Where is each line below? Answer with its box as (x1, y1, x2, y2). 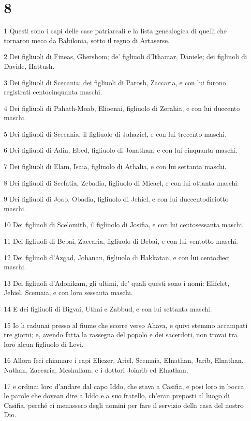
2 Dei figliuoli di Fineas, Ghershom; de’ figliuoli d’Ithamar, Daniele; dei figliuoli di (4, 51, 247, 62)
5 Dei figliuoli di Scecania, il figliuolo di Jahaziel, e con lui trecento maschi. (4, 128, 226, 139)
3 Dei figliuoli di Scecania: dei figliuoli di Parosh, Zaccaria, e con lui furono (4, 77, 226, 87)
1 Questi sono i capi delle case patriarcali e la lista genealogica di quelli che (4, 26, 227, 36)
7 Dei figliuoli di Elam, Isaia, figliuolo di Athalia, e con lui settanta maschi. (4, 161, 227, 172)
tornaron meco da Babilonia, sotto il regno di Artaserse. (4, 35, 170, 45)
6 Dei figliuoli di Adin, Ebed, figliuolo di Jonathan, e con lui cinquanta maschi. (4, 145, 238, 155)
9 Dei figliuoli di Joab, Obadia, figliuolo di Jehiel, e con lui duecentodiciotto (4, 194, 229, 204)
